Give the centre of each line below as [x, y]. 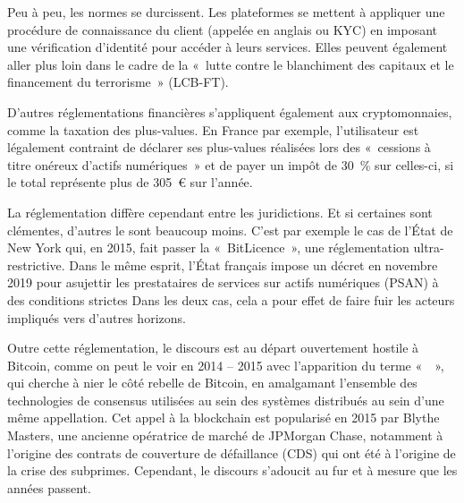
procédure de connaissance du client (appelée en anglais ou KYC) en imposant [223, 29]
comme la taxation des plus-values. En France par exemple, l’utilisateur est [213, 129]
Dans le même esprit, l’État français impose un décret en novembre [253, 264]
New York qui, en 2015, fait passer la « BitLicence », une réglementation [208, 247]
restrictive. [36, 264]
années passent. [49, 487]
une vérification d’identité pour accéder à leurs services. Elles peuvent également [228, 47]
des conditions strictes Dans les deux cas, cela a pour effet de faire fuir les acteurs [231, 299]
